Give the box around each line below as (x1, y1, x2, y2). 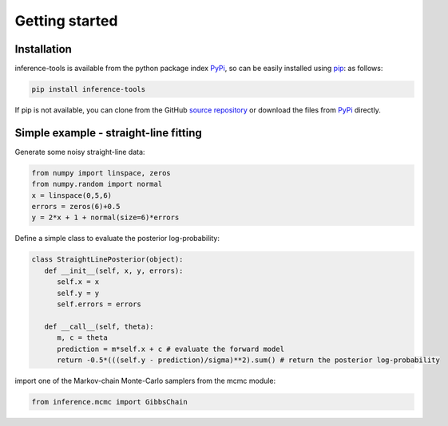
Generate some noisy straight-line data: (14, 147, 145, 156)
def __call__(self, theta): (44, 321, 155, 331)
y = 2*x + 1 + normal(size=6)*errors (31, 213, 180, 223)
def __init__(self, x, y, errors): (44, 266, 184, 275)
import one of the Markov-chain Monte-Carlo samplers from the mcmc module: (14, 376, 276, 385)
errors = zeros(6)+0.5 (31, 202, 121, 211)
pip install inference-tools (31, 85, 146, 94)
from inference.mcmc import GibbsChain (31, 397, 188, 406)
